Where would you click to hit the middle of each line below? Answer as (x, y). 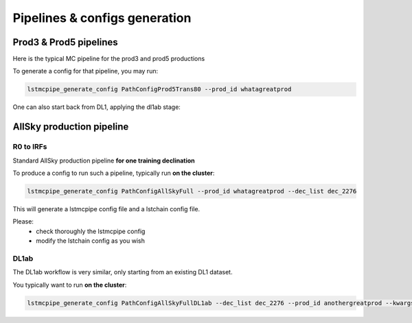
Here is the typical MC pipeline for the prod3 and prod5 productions (109, 59)
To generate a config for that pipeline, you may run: (85, 71)
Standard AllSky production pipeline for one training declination (104, 160)
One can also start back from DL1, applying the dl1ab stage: (97, 107)
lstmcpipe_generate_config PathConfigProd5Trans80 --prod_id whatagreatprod (159, 89)
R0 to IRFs (30, 147)
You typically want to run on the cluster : (70, 285)
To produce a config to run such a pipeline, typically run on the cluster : (114, 173)
